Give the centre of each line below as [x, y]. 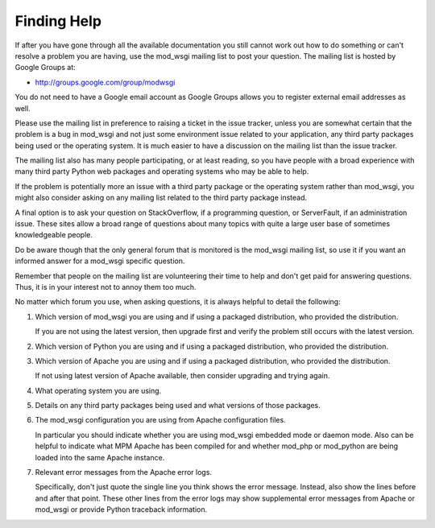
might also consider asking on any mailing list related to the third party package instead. [161, 198]
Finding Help [58, 21]
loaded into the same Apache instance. [100, 457]
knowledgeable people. [54, 235]
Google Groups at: [45, 68]
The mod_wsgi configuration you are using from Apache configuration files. [160, 420]
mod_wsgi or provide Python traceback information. [121, 509]
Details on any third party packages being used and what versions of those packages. [178, 406]
